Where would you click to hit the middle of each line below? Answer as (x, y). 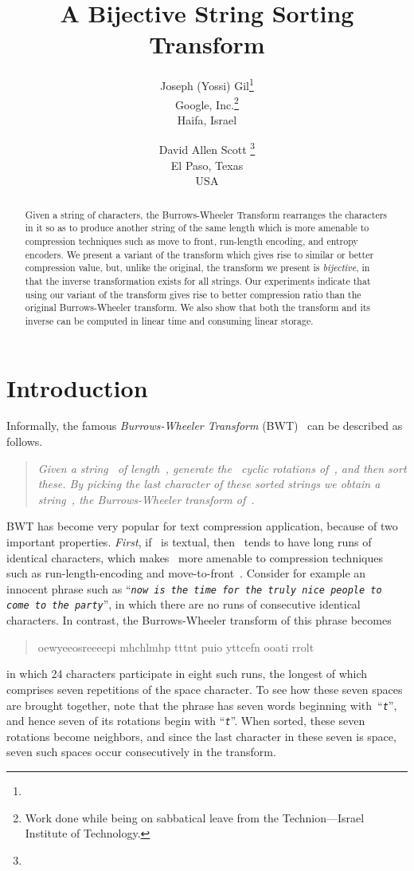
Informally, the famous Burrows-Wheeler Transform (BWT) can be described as (205, 426)
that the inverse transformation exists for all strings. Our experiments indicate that (198, 280)
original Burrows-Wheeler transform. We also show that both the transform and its (197, 307)
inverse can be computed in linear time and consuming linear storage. (169, 320)
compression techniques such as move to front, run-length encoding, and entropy (191, 240)
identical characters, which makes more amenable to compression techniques (195, 557)
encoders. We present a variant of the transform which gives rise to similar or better (199, 254)
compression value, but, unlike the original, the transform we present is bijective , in (197, 268)
